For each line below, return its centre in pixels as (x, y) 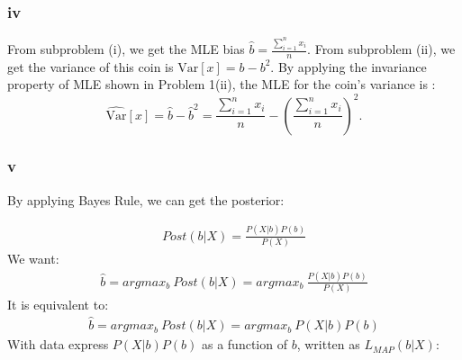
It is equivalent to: (58, 305)
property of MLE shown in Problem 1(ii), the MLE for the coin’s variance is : (222, 84)
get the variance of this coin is (91, 66)
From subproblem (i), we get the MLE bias (126, 49)
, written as (328, 344)
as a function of (244, 344)
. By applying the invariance (349, 66)
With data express (58, 344)
